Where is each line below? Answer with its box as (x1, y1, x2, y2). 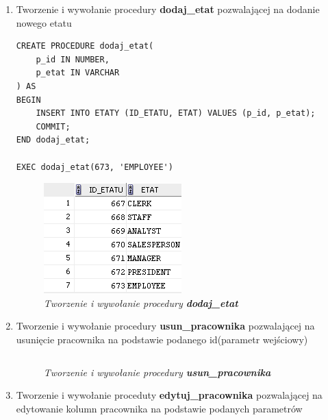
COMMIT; (36, 121, 71, 132)
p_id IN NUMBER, (36, 54, 110, 64)
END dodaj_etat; (16, 135, 90, 145)
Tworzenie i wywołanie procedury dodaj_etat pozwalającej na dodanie (16, 2, 320, 16)
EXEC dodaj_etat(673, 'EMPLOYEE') (16, 162, 173, 172)
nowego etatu (16, 15, 72, 29)
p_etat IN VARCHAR (36, 68, 120, 78)
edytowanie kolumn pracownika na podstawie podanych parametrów (16, 401, 303, 415)
